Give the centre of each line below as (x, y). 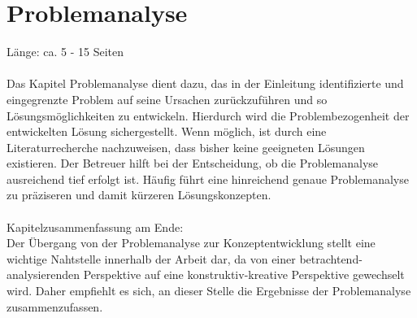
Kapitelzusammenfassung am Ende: (95, 227)
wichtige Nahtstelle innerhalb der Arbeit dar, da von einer (151, 258)
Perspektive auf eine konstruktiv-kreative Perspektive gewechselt (244, 274)
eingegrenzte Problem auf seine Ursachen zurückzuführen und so (167, 99)
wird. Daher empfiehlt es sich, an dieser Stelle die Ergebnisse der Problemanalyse (209, 291)
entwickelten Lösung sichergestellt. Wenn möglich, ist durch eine (167, 131)
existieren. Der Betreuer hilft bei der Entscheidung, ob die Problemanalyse (193, 163)
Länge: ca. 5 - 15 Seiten (65, 52)
